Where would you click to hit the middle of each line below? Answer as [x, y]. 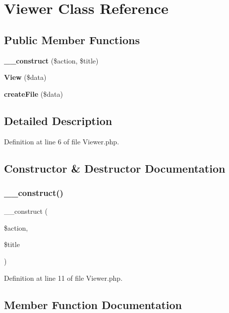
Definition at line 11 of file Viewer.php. [63, 278]
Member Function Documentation [93, 304]
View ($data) [25, 77]
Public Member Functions [72, 39]
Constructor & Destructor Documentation [115, 168]
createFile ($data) [33, 94]
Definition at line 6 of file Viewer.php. [62, 141]
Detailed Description [58, 120]
